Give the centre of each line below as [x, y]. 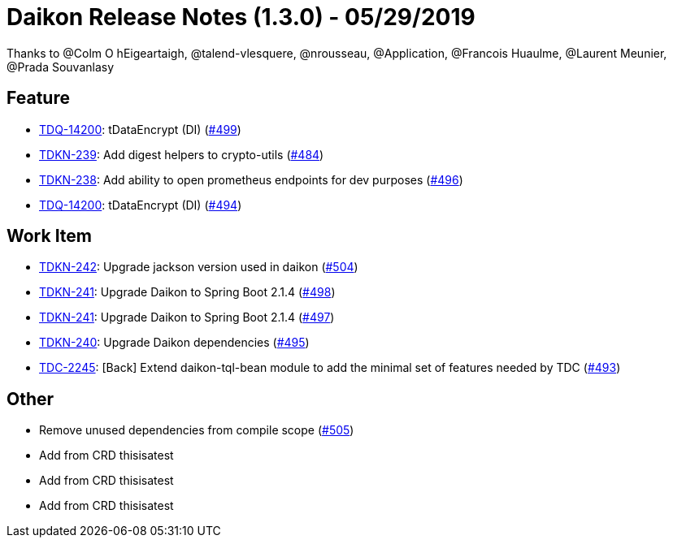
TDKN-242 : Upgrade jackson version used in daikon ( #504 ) [199, 267]
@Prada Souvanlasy [61, 67]
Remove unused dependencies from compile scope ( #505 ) [197, 430]
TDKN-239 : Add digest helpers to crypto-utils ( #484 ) [182, 154]
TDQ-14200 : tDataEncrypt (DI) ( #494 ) [141, 205]
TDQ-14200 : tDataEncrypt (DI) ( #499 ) [140, 129]
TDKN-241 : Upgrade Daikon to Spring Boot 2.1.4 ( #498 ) [187, 292]
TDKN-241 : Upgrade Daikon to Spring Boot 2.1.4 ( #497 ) [187, 317]
